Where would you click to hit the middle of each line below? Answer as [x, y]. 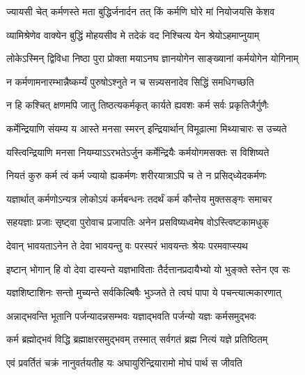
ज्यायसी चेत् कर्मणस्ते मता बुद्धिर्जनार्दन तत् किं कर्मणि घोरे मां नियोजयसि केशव [141, 11]
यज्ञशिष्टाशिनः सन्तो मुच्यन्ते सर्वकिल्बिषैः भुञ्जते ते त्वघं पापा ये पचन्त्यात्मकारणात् [144, 292]
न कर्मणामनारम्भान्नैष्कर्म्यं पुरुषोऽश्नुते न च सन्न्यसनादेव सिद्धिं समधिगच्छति [130, 81]
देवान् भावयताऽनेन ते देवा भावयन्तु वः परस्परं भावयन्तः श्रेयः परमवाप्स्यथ [127, 245]
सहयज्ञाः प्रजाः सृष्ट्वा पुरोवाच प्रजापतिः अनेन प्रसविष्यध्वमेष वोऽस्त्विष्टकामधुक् [138, 222]
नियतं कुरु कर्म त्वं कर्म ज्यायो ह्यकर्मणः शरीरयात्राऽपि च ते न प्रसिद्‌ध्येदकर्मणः [136, 175]
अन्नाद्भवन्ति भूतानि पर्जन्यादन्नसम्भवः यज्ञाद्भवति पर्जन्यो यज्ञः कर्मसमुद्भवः [131, 315]
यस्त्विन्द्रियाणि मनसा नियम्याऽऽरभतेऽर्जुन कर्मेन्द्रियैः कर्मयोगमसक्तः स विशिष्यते [138, 152]
